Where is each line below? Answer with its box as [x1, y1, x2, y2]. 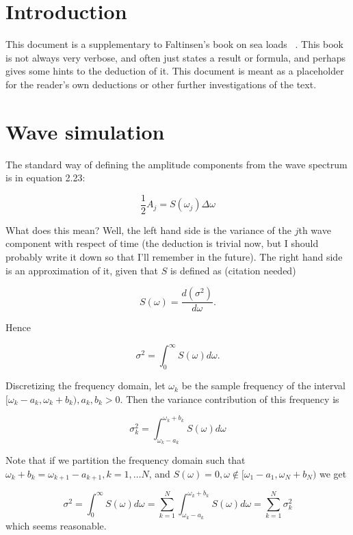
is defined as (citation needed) [170, 263, 296, 277]
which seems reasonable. [5, 518, 107, 532]
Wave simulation [5, 117, 165, 145]
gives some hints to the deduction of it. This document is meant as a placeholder [5, 64, 344, 78]
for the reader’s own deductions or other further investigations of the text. [5, 77, 317, 91]
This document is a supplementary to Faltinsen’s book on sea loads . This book [5, 37, 343, 51]
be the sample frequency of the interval [181, 378, 345, 393]
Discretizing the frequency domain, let [5, 378, 166, 393]
